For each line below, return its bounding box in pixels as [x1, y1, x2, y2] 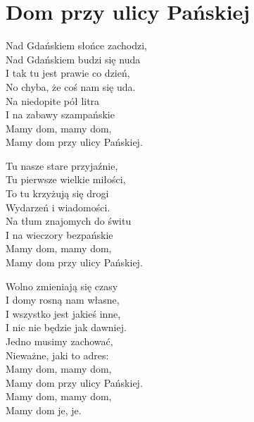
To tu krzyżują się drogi [6, 186, 109, 201]
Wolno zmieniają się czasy [6, 278, 118, 293]
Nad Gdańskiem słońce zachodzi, [6, 38, 147, 53]
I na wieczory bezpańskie [6, 227, 113, 242]
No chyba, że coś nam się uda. [6, 79, 136, 94]
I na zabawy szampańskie [6, 107, 115, 122]
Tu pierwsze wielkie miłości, [6, 172, 126, 187]
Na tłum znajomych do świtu [6, 213, 132, 228]
